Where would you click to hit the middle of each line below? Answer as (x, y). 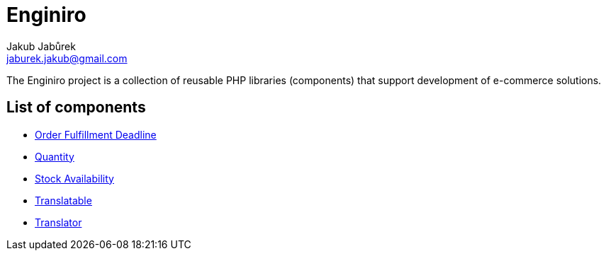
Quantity (55, 156)
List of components (76, 107)
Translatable (63, 200)
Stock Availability (74, 178)
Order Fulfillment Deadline (96, 134)
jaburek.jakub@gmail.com (67, 58)
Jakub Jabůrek (41, 46)
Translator (58, 222)
